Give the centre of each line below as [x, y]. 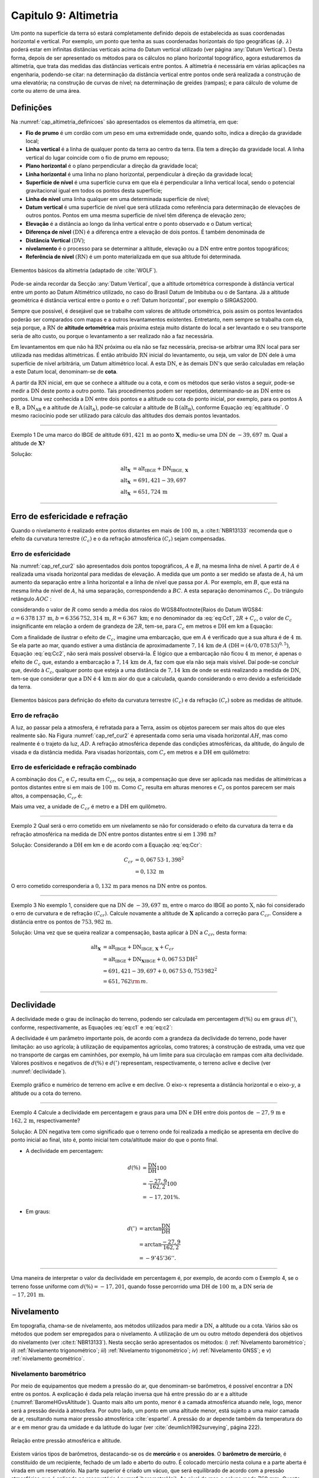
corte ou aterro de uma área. [46, 91]
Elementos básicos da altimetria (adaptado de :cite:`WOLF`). [84, 270]
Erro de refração [35, 715]
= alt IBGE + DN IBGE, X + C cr [139, 948]
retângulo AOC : [31, 599]
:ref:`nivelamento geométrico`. [48, 1359]
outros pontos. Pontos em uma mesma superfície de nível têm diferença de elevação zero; [136, 215]
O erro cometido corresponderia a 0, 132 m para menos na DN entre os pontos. [109, 886]
